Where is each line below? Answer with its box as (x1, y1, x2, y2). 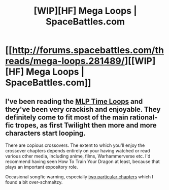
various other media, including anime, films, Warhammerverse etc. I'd (5, 153, 151, 159)
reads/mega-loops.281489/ (5, 55, 125, 67)
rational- (129, 113, 158, 121)
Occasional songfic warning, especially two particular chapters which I (5, 174, 154, 180)
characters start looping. (5, 129, 86, 137)
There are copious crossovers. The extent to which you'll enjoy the (5, 142, 145, 148)
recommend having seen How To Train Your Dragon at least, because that (5, 159, 160, 165)
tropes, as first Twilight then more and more (15, 121, 157, 130)
